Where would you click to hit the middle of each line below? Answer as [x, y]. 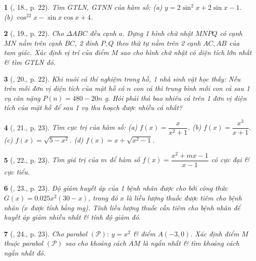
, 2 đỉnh [87, 43]
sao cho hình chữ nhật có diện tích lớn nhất [186, 52]
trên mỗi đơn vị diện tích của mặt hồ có [64, 88]
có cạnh [231, 33]
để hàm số [125, 159]
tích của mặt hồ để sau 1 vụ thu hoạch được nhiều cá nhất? [93, 107]
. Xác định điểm [215, 233]
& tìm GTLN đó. [30, 62]
